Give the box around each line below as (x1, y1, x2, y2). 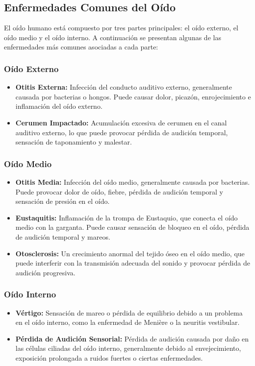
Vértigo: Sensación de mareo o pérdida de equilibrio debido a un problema (15, 307, 243, 317)
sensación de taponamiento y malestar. (15, 137, 132, 147)
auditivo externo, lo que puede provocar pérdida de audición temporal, (15, 127, 228, 137)
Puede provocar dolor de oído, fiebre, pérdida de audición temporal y (15, 186, 224, 196)
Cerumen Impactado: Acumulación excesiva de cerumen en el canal (15, 117, 227, 127)
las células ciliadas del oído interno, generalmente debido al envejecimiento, (15, 343, 241, 353)
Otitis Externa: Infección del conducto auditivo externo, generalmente (15, 82, 232, 92)
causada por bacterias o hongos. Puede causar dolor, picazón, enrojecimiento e (15, 91, 251, 101)
